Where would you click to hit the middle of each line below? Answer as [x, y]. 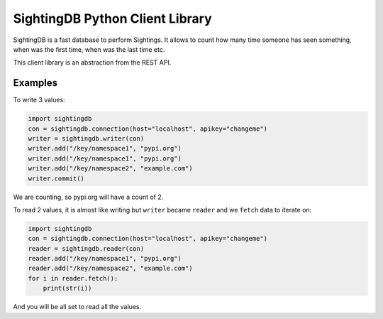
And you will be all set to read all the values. [77, 307]
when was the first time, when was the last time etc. [89, 49]
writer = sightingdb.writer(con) [86, 139]
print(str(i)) [67, 288]
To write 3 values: [39, 100]
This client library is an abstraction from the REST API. [92, 63]
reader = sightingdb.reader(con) [86, 248]
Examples [35, 83]
